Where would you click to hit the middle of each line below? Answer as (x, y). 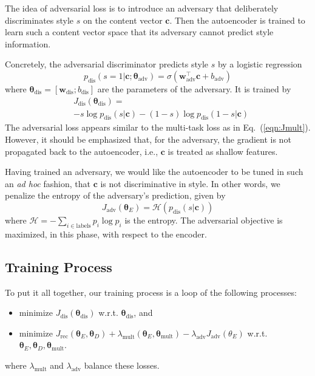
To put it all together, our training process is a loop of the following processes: (151, 292)
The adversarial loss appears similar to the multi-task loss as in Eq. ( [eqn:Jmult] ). (158, 127)
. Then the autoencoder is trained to (237, 20)
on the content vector (123, 20)
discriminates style (39, 20)
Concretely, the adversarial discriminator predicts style (107, 64)
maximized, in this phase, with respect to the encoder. (106, 234)
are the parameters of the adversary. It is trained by (194, 88)
